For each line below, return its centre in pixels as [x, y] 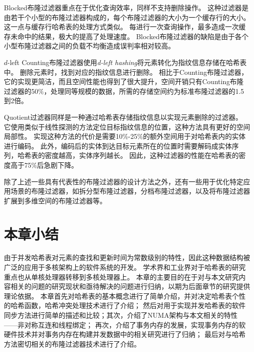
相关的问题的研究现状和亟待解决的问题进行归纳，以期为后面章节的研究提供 [130, 286]
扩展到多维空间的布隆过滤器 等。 [55, 200]
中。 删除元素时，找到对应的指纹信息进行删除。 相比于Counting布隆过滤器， [126, 72]
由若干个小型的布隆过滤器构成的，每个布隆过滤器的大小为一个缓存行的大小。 [127, 17]
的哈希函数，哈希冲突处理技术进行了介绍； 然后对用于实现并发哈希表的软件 [125, 305]
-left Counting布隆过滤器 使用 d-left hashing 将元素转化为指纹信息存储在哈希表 [127, 62]
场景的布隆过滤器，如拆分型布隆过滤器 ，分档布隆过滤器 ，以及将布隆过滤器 [130, 191]
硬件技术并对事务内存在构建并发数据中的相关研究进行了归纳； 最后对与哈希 [125, 334]
